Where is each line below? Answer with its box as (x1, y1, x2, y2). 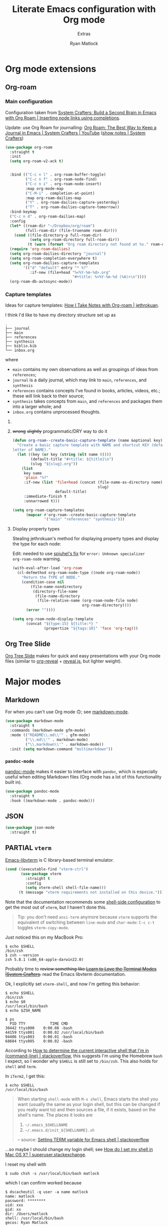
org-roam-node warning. (12, 556, 61, 562)
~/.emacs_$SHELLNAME (24, 1122, 68, 1128)
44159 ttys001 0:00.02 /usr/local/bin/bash (5, 1030, 104, 1035)
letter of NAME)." (12, 447, 51, 452)
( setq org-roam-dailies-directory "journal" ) (9, 251, 106, 256)
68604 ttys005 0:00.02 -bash (5, 1039, 72, 1044)
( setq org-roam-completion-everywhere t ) (9, 256, 97, 261)
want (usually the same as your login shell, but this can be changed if (17, 1101, 160, 1107)
